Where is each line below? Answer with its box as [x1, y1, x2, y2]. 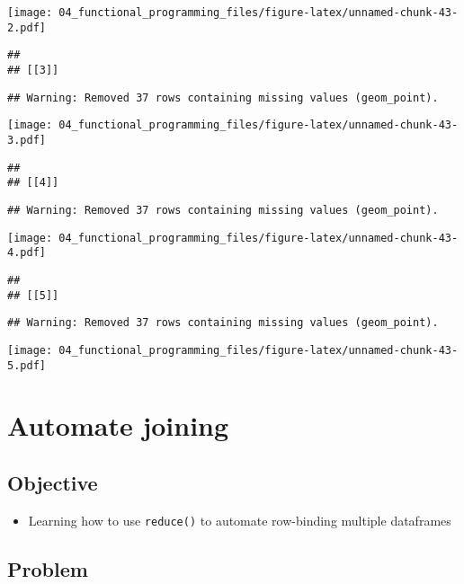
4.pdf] [7, 246, 46, 260]
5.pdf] [7, 358, 46, 372]
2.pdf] [7, 21, 46, 34]
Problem [7, 554, 88, 582]
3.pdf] [7, 133, 46, 146]
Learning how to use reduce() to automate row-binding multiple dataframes [28, 510, 451, 529]
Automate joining [7, 407, 229, 444]
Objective [7, 468, 98, 496]
